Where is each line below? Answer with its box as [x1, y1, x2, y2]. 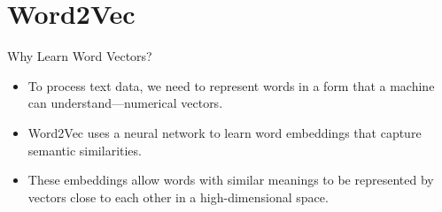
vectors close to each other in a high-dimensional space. [27, 187, 329, 206]
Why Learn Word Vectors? [7, 47, 152, 65]
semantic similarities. [27, 140, 142, 159]
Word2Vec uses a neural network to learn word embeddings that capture [27, 123, 422, 141]
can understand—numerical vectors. [27, 94, 223, 112]
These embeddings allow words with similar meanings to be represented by [27, 170, 434, 189]
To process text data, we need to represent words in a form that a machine [27, 76, 435, 95]
